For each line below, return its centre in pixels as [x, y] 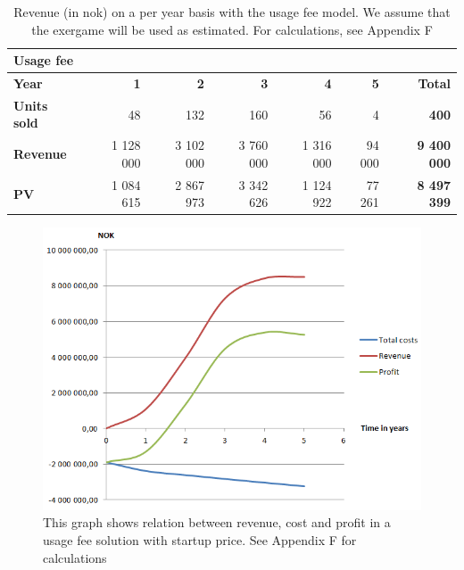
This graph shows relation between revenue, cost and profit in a [217, 522]
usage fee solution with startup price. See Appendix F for [200, 540]
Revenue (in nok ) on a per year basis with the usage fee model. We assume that [232, 12]
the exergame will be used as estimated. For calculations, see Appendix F [232, 29]
